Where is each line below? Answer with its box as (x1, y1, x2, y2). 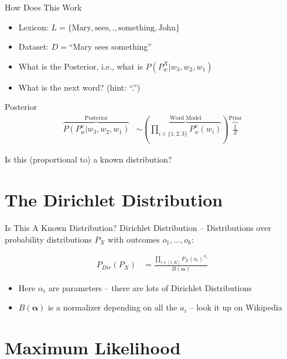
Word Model (169, 115, 201, 122)
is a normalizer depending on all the (47, 301, 177, 313)
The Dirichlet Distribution (5, 188, 223, 212)
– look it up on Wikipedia (189, 301, 282, 313)
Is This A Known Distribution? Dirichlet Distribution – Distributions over (5, 222, 271, 234)
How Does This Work (5, 1, 82, 13)
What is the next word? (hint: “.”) (18, 81, 141, 93)
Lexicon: (18, 20, 49, 33)
